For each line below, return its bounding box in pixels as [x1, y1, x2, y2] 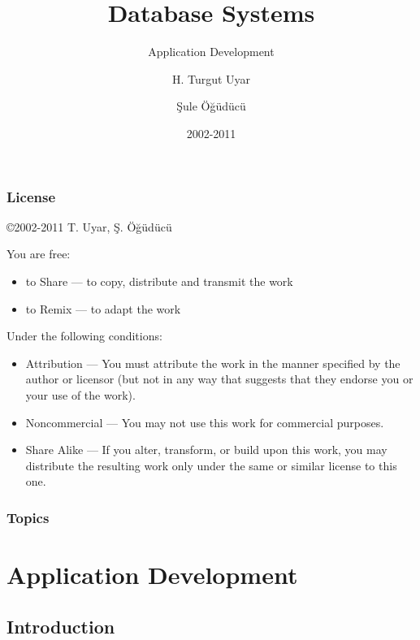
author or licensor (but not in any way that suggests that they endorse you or [25, 370, 414, 387]
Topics [6, 507, 50, 527]
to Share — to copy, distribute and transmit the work [25, 272, 293, 289]
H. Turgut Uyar [171, 70, 251, 87]
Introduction [6, 613, 115, 638]
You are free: [6, 245, 71, 262]
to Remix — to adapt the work [25, 300, 181, 317]
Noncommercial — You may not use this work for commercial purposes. [25, 413, 384, 430]
